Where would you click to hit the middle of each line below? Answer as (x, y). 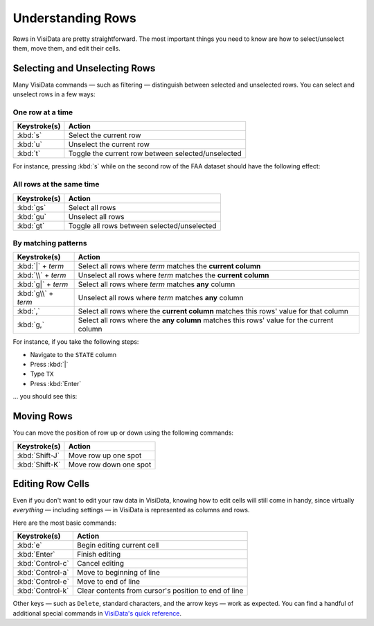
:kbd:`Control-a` (43, 573)
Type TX (42, 374)
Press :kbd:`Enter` (56, 383)
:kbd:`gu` (32, 216)
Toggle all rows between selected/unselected (142, 225)
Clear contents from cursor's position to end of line (160, 591)
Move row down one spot (110, 464)
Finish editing (99, 555)
